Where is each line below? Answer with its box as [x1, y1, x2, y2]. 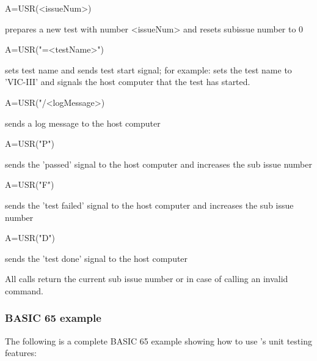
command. [5, 284, 43, 297]
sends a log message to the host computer [5, 116, 161, 129]
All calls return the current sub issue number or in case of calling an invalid [5, 272, 288, 285]
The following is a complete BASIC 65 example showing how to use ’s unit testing [5, 334, 312, 347]
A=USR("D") [5, 231, 56, 244]
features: [5, 346, 37, 359]
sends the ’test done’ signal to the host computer [5, 251, 188, 264]
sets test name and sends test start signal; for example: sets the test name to [5, 63, 292, 76]
